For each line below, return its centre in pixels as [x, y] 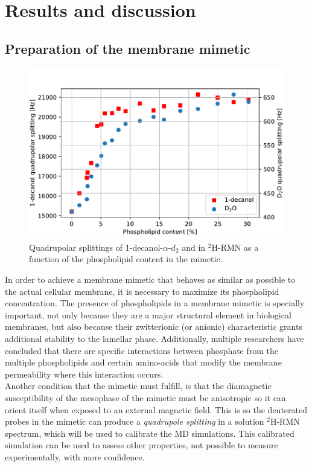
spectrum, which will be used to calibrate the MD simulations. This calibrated [150, 433]
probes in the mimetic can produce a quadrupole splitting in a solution [135, 421]
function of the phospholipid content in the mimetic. [126, 259]
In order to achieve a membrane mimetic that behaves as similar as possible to [150, 279]
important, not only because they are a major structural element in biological [148, 314]
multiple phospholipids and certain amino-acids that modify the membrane [143, 362]
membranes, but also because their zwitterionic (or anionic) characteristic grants [154, 327]
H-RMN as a [235, 247]
